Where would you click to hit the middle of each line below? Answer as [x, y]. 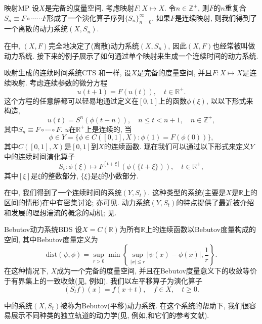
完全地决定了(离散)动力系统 [94, 45]
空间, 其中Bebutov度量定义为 [51, 239]
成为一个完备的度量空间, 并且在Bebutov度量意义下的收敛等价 [157, 271]
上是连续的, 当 [108, 129]
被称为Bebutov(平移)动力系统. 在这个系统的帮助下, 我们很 [155, 305]
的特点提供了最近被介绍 [215, 202]
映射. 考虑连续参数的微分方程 [59, 82]
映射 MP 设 [22, 8]
